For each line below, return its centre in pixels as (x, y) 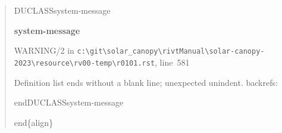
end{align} (34, 122)
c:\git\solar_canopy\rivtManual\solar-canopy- (171, 52)
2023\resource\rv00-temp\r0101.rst (84, 63)
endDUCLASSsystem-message (69, 102)
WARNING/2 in (44, 50)
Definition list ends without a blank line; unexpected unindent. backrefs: (146, 82)
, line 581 (172, 62)
